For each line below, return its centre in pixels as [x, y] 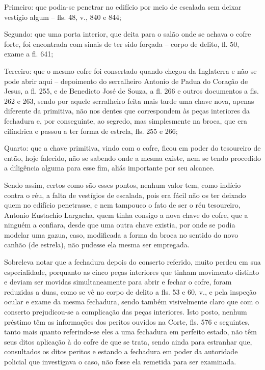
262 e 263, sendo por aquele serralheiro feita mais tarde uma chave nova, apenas [129, 101]
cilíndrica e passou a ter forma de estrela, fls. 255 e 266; [91, 131]
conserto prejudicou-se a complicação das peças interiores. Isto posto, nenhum [126, 312]
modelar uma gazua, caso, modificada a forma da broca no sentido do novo [121, 234]
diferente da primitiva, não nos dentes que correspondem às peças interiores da [127, 111]
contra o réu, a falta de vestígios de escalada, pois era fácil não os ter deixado [125, 195]
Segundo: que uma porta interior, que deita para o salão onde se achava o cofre [128, 34]
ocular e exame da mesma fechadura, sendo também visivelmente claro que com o [131, 302]
